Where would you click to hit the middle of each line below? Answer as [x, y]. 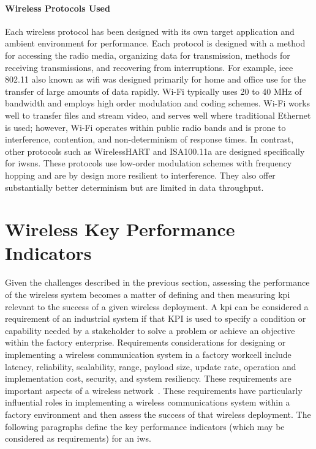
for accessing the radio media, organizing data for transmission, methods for [148, 55]
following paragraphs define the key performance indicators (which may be [145, 426]
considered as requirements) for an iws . [78, 438]
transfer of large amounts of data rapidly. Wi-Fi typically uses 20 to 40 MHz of [153, 91]
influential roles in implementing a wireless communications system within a [148, 402]
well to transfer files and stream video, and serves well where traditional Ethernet [158, 115]
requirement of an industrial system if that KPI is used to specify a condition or [156, 318]
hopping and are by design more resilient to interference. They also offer [140, 175]
